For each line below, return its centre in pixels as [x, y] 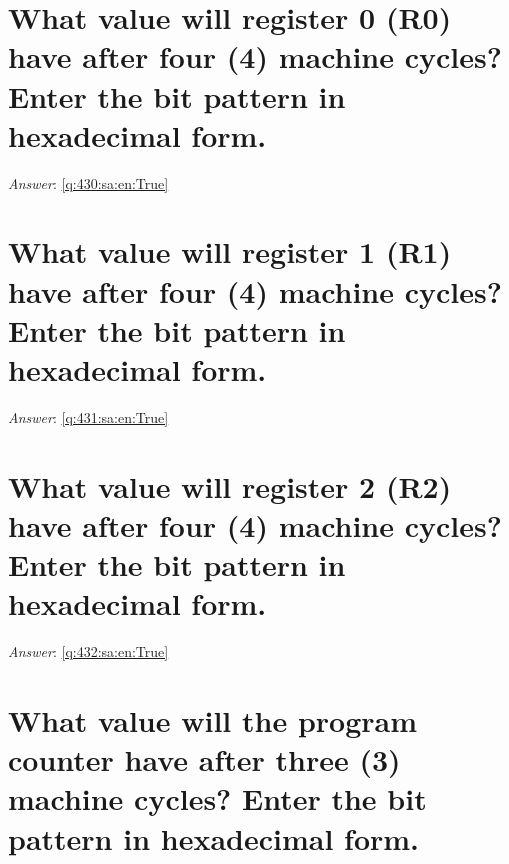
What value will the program [213, 720]
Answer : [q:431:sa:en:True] [88, 416]
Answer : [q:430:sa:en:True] [88, 182]
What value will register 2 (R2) [230, 485]
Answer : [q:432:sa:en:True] [88, 651]
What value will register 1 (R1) [230, 251]
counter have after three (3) [204, 759]
